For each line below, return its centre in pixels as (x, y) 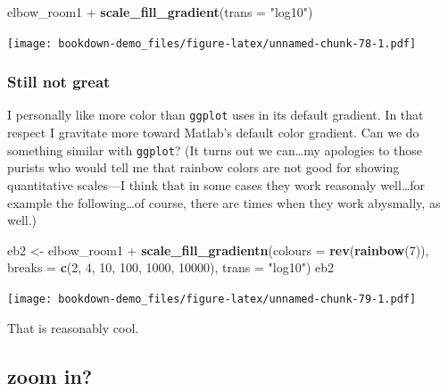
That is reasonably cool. (73, 327)
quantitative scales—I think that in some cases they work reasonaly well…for (216, 184)
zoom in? (50, 375)
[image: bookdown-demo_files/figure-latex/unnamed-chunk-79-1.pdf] (212, 299)
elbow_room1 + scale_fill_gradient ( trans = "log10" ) (160, 12)
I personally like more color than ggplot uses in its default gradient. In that (216, 115)
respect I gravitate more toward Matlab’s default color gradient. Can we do (213, 133)
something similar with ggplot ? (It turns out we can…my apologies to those (215, 150)
